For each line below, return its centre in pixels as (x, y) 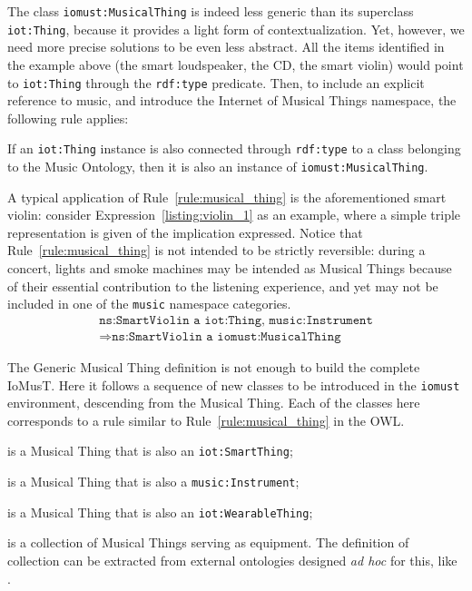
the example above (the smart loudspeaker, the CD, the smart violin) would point (236, 64)
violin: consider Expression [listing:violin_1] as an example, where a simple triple (234, 215)
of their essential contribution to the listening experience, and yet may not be (223, 286)
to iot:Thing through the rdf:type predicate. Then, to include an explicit (216, 82)
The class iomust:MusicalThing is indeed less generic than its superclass (211, 11)
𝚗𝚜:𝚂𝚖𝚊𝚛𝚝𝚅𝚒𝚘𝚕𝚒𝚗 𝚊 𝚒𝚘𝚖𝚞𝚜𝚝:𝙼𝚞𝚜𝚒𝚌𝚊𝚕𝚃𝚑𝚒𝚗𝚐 (226, 336)
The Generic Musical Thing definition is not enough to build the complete (214, 366)
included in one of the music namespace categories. (149, 304)
